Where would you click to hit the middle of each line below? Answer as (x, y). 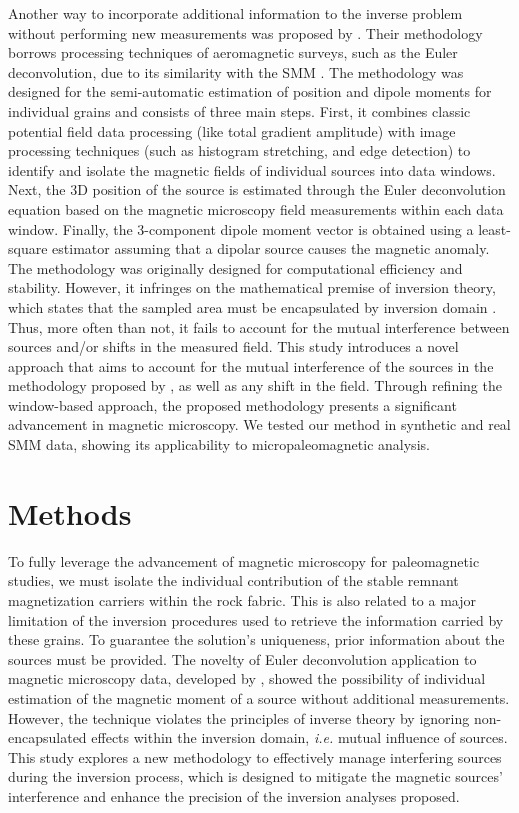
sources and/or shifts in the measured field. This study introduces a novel (233, 346)
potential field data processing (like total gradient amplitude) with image (232, 130)
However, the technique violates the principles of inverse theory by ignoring (239, 717)
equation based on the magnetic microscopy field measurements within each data (256, 208)
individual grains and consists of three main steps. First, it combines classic (239, 110)
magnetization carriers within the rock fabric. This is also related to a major (242, 599)
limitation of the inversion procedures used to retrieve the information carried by (256, 619)
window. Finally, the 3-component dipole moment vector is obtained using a (241, 228)
